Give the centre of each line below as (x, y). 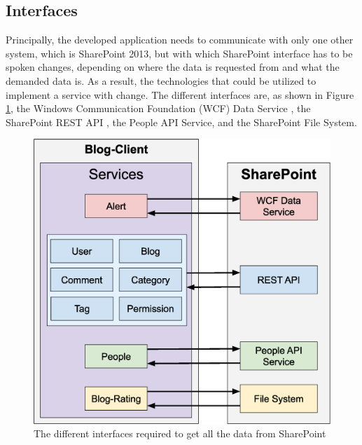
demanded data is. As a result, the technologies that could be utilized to (161, 80)
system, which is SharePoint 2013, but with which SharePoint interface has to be (179, 53)
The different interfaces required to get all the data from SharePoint (180, 433)
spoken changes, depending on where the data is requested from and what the (173, 67)
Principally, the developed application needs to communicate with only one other (180, 40)
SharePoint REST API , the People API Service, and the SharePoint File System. (181, 122)
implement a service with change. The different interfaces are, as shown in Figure (180, 94)
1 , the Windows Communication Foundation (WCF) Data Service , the (158, 108)
